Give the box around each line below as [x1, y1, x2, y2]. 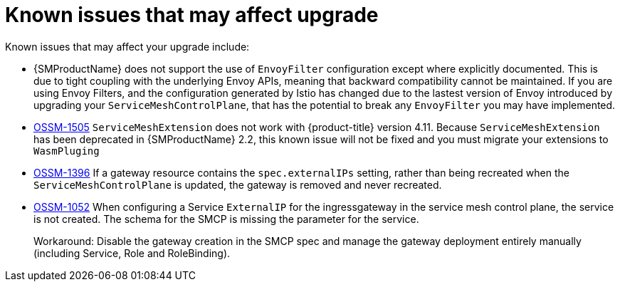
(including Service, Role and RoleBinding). [33, 246, 231, 259]
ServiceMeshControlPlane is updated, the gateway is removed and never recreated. [33, 178, 442, 191]
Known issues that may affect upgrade [5, 3, 379, 27]
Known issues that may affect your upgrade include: [5, 40, 250, 53]
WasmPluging [33, 145, 100, 157]
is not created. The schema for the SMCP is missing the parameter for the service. [33, 212, 419, 225]
